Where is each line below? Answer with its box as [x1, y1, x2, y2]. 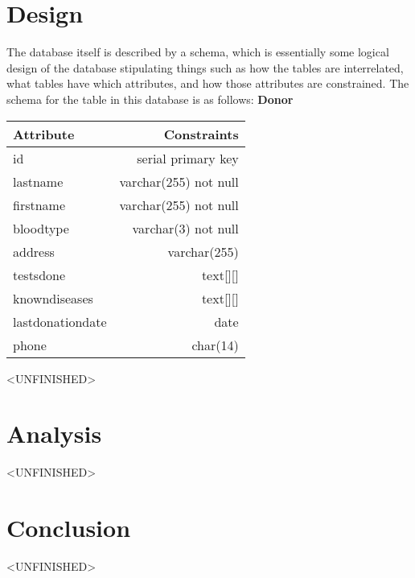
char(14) [191, 335, 239, 354]
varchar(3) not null [132, 218, 239, 237]
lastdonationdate [13, 312, 107, 331]
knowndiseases [13, 288, 93, 308]
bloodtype [13, 218, 69, 237]
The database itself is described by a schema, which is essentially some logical [6, 43, 389, 60]
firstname [13, 195, 66, 214]
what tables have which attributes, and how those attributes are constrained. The [6, 75, 409, 92]
